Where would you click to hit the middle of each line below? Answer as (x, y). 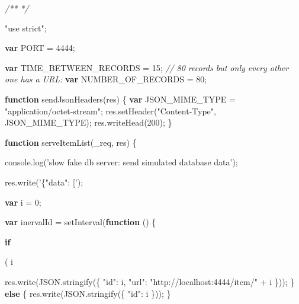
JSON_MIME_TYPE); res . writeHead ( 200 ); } (89, 122)
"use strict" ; (26, 28)
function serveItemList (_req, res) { (71, 142)
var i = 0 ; (23, 202)
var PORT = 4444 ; (40, 48)
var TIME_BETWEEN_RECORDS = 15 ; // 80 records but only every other (147, 67)
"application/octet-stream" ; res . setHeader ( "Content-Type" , (110, 111)
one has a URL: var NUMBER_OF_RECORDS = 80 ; (106, 79)
